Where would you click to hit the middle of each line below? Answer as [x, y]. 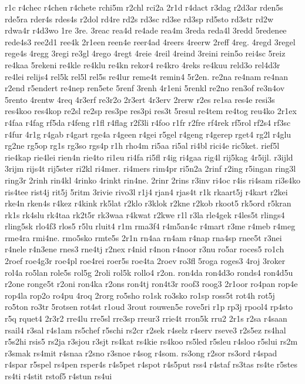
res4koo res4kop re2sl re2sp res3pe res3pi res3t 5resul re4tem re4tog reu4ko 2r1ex [151, 111]
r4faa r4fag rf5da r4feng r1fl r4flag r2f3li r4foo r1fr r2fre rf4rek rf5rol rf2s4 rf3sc [148, 122]
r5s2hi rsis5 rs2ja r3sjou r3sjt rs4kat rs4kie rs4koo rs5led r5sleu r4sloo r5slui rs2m [151, 341]
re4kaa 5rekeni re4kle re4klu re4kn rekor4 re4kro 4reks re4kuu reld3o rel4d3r [143, 64]
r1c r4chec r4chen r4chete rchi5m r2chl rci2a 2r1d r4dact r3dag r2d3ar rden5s [144, 7]
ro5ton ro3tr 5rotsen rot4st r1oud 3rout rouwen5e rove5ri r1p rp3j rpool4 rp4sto [149, 307]
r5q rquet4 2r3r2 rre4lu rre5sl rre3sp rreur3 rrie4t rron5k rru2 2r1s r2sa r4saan [146, 318]
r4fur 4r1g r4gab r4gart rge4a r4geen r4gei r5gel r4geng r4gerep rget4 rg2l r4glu [148, 134]
